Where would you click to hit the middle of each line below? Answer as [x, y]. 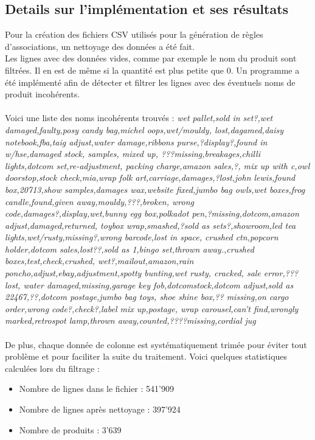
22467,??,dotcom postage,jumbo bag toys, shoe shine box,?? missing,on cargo [147, 297]
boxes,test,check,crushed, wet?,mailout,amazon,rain [99, 261]
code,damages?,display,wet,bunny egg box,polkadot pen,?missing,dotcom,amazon [152, 213]
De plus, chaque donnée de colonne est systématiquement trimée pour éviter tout [156, 344]
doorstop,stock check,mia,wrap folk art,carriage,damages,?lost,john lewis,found [150, 177]
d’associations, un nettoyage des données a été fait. [100, 46]
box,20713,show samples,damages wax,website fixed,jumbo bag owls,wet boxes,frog [155, 189]
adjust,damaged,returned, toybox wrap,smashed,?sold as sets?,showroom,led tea [151, 225]
